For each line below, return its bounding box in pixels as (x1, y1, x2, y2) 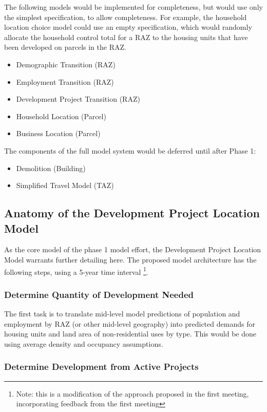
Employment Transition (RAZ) (16, 76, 114, 87)
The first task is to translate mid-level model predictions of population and (4, 308, 240, 319)
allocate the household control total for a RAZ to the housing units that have (4, 31, 248, 42)
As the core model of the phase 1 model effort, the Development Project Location (4, 244, 261, 255)
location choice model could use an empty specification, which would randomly (4, 22, 252, 32)
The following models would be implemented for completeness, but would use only (4, 2, 263, 12)
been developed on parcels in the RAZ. (4, 42, 126, 52)
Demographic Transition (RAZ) (16, 59, 116, 69)
